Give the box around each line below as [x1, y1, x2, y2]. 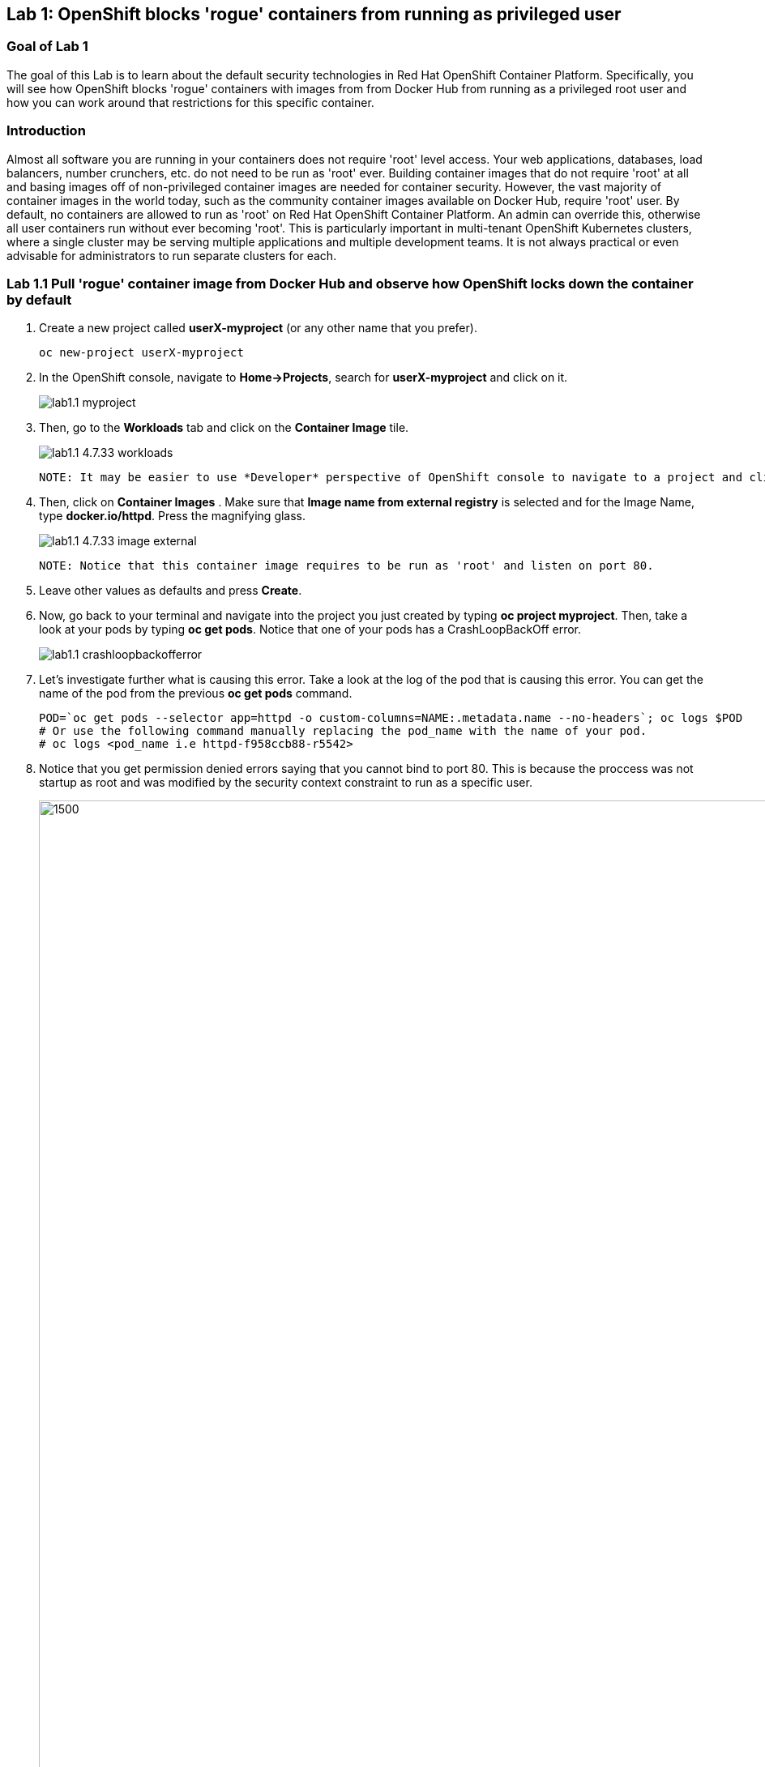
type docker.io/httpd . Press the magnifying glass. [39, 509, 306, 523]
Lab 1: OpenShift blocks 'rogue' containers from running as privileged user [6, 4, 622, 24]
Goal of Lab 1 [6, 38, 88, 55]
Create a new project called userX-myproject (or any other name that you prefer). [39, 321, 477, 335]
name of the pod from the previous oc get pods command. [39, 686, 353, 701]
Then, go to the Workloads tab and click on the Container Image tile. [39, 420, 409, 435]
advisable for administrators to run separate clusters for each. [6, 248, 337, 262]
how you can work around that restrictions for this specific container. [6, 95, 374, 109]
